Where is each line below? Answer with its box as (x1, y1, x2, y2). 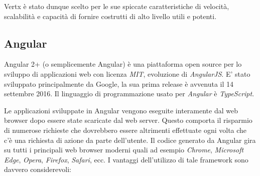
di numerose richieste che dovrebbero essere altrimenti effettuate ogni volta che (4, 124, 247, 135)
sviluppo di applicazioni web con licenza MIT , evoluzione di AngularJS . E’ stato (4, 68, 250, 79)
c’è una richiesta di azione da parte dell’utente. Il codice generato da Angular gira (4, 134, 256, 145)
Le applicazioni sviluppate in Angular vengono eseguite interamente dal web (4, 105, 238, 115)
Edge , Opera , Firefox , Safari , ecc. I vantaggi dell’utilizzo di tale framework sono (4, 154, 248, 164)
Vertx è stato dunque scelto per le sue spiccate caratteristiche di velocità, (4, 1, 229, 11)
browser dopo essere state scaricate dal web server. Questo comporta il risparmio (4, 115, 252, 125)
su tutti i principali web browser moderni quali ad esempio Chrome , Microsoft (4, 144, 244, 155)
